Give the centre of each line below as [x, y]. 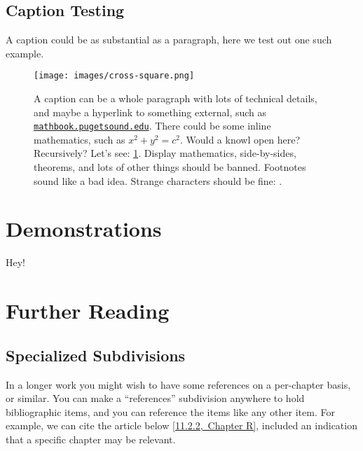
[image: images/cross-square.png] [114, 76]
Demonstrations [84, 229]
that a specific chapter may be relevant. [91, 439]
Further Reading [88, 311]
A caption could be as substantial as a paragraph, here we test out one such [169, 40]
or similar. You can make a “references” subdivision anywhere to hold [155, 398]
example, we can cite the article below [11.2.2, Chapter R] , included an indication [181, 425]
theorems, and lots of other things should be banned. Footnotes [170, 167]
